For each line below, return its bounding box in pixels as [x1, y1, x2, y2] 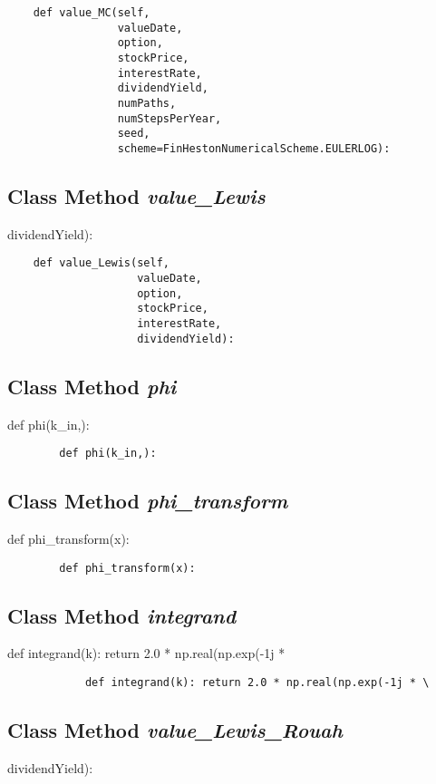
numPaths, [117, 96, 177, 110]
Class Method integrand [7, 601, 237, 629]
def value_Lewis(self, [33, 256, 170, 270]
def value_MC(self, [33, 6, 150, 19]
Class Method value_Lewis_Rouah [7, 716, 343, 744]
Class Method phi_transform [7, 487, 288, 515]
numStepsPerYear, [117, 111, 222, 125]
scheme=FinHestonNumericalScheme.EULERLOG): [117, 141, 391, 155]
